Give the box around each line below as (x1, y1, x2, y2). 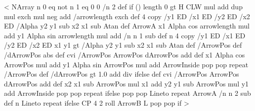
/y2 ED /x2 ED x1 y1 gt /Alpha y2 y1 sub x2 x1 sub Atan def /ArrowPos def (4, 40, 242, 50)
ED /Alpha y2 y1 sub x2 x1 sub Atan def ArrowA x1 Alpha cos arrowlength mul (4, 21, 250, 31)
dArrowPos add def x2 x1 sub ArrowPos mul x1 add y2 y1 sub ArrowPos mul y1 (4, 78, 249, 88)
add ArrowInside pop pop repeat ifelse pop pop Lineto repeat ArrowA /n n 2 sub (4, 88, 251, 98)
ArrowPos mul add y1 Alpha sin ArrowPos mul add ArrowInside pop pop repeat (4, 59, 249, 69)
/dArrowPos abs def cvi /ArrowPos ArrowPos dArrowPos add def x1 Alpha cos (4, 49, 245, 59)
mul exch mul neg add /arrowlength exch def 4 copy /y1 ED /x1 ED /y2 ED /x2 (4, 11, 250, 21)
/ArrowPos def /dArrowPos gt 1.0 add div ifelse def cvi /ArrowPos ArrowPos (4, 69, 239, 79)
